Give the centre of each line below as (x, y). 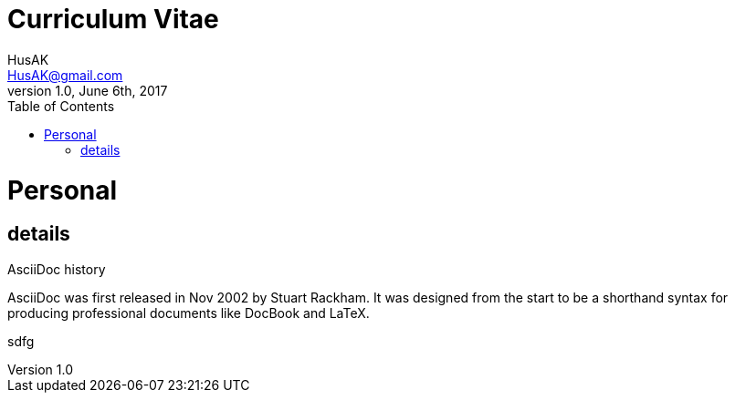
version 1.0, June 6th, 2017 (88, 90)
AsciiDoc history (57, 269)
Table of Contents (61, 106)
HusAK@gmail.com (65, 75)
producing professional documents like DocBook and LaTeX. (189, 313)
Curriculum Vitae (113, 19)
